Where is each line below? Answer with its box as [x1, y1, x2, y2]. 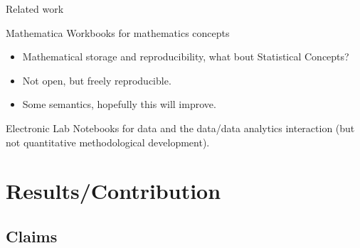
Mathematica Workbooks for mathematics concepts [6, 25, 230, 40]
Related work [6, 1, 64, 16]
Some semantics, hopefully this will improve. [22, 97, 216, 112]
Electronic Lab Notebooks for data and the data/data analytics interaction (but [6, 120, 355, 135]
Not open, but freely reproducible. [22, 72, 171, 87]
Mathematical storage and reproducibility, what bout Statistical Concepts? [22, 49, 349, 64]
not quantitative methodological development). [6, 134, 210, 149]
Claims [6, 225, 58, 247]
